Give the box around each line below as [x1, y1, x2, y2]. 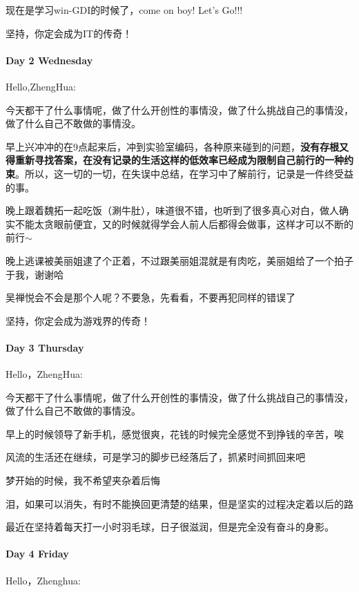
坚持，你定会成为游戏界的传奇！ [6, 313, 151, 327]
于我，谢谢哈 [6, 267, 64, 281]
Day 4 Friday [6, 546, 69, 561]
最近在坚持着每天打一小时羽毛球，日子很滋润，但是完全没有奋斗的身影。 [6, 519, 334, 534]
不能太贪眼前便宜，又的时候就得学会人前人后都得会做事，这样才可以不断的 [14, 216, 353, 231]
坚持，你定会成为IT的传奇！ [6, 26, 133, 40]
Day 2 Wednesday [6, 52, 93, 67]
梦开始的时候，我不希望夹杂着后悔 [6, 473, 160, 488]
